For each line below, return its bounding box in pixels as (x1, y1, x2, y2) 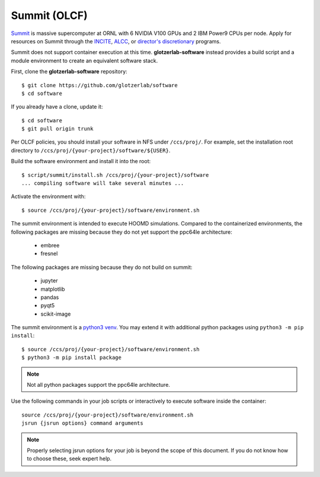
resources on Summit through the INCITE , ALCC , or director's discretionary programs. (11, 37, 221, 44)
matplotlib (40, 285, 65, 292)
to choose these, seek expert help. (27, 455, 112, 462)
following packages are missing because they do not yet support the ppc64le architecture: (11, 228, 232, 236)
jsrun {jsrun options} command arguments (21, 420, 143, 427)
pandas (40, 294, 59, 301)
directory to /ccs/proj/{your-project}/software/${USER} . (11, 147, 171, 154)
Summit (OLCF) (11, 9, 88, 22)
